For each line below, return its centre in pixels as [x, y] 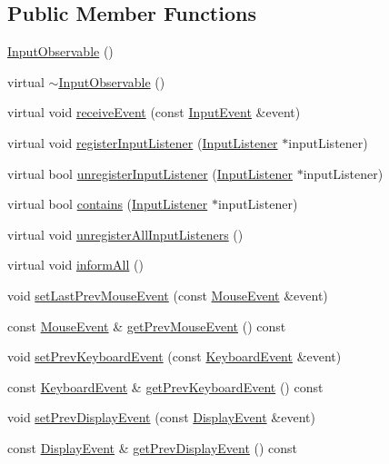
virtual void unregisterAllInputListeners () [125, 234]
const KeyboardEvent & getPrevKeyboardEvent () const [165, 386]
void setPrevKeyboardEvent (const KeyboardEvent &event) [175, 356]
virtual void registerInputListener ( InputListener [143, 142]
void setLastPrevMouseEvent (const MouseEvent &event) [168, 295]
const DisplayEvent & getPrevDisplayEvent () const [153, 447]
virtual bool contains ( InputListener [108, 204]
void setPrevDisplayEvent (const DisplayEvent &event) [161, 417]
